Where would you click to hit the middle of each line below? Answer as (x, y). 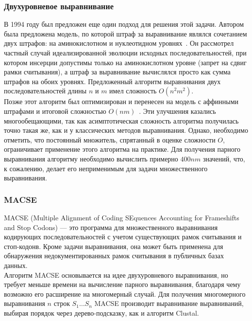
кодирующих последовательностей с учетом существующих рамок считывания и (123, 237)
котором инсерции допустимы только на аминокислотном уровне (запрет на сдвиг (125, 62)
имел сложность (133, 91)
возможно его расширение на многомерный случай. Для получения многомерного (125, 294)
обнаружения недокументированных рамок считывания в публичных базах (114, 256)
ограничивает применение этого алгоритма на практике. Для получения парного (122, 149)
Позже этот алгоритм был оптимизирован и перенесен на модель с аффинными (121, 101)
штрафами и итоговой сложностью (55, 111)
